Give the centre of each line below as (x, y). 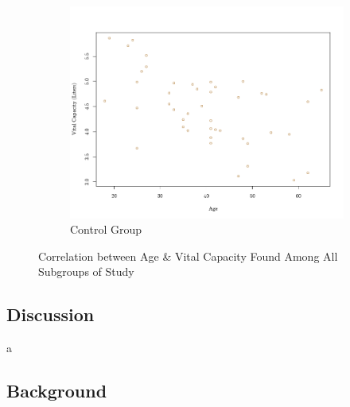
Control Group (106, 229)
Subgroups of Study (86, 271)
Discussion (51, 314)
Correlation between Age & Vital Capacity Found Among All (188, 256)
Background (57, 391)
